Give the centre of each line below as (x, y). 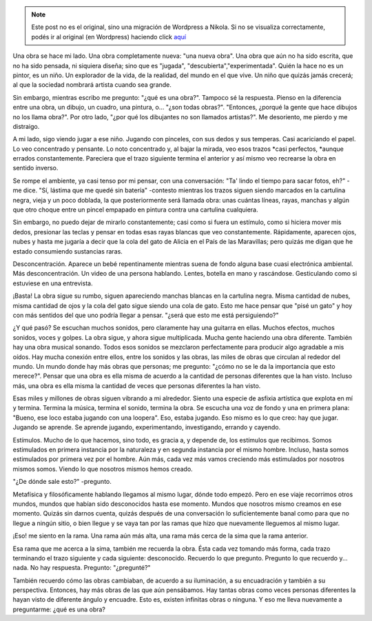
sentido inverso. (35, 168)
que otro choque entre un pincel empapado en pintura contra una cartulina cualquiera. (135, 210)
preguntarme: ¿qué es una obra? (59, 609)
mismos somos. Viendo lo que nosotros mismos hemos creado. (103, 469)
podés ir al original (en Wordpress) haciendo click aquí (108, 37)
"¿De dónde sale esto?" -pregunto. (62, 482)
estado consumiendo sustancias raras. (68, 251)
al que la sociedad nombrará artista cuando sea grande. (92, 85)
